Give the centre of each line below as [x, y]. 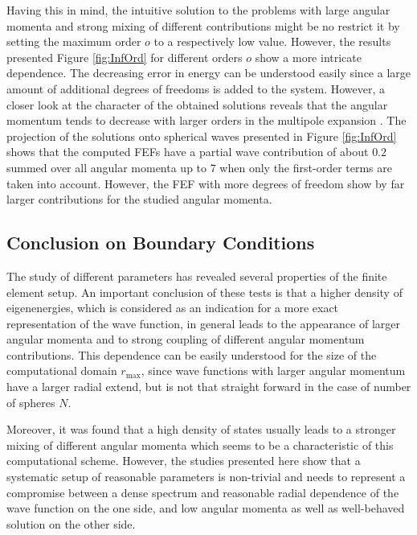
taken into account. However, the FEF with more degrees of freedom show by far [206, 183]
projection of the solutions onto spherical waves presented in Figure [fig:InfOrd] [202, 136]
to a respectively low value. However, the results [272, 41]
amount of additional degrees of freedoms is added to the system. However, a [196, 88]
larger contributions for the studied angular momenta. [139, 199]
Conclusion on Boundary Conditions [161, 243]
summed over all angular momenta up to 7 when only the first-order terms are [199, 167]
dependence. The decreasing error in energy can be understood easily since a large [209, 73]
